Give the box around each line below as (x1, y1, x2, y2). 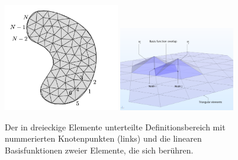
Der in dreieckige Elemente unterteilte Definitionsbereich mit (5, 120, 226, 133)
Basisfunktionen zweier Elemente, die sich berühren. (5, 144, 194, 156)
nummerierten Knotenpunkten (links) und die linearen (5, 132, 202, 145)
